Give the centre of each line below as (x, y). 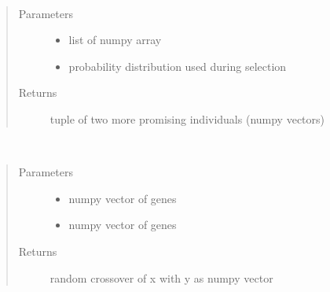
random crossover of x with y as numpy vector (161, 277)
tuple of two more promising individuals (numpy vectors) (187, 118)
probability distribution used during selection (178, 66)
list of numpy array (115, 40)
